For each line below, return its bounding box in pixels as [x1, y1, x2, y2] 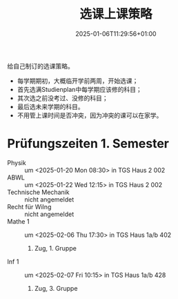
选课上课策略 [79, 6, 152, 22]
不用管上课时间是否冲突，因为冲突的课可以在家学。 [17, 111, 163, 119]
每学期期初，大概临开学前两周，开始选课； [17, 77, 139, 85]
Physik [7, 158, 26, 166]
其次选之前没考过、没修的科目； [17, 94, 108, 102]
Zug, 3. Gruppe [34, 284, 78, 292]
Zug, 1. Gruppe [34, 244, 77, 252]
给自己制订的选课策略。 [7, 61, 74, 70]
